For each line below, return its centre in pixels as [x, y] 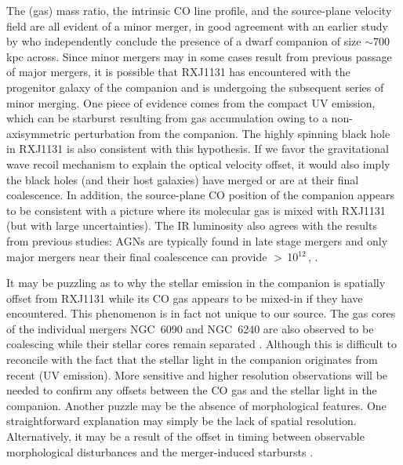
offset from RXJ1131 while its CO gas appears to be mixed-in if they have [185, 298]
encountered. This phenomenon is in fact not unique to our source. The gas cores [201, 313]
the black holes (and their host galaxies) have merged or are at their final [183, 179]
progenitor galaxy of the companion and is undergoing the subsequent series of [195, 87]
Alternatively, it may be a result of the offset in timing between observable [185, 436]
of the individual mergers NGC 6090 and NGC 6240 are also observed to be [190, 328]
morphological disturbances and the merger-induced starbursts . [160, 451]
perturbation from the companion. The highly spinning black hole [232, 133]
